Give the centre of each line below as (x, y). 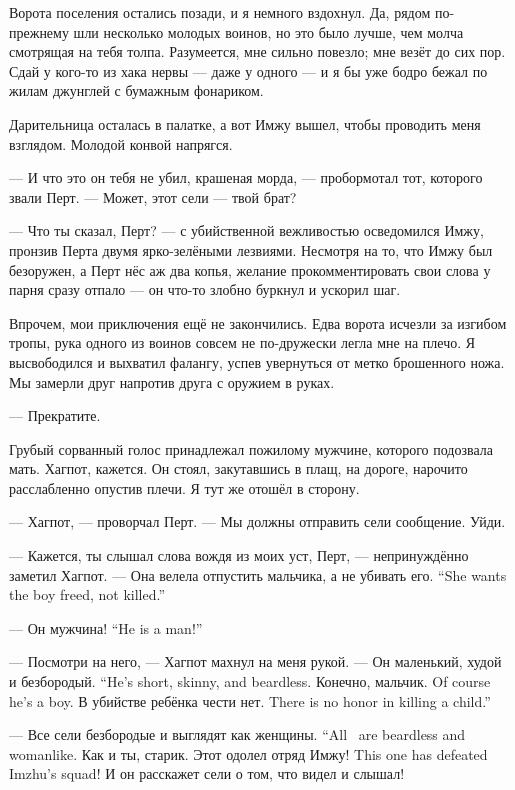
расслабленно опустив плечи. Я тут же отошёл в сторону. (184, 487)
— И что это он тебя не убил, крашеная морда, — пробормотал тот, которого (246, 177)
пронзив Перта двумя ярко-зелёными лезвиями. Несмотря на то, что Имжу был (251, 249)
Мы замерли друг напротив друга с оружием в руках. (172, 381)
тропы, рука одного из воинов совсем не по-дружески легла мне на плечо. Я (242, 342)
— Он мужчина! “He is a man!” (106, 627)
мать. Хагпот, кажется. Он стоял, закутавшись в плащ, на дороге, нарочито (238, 468)
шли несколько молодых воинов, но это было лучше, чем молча (268, 31)
